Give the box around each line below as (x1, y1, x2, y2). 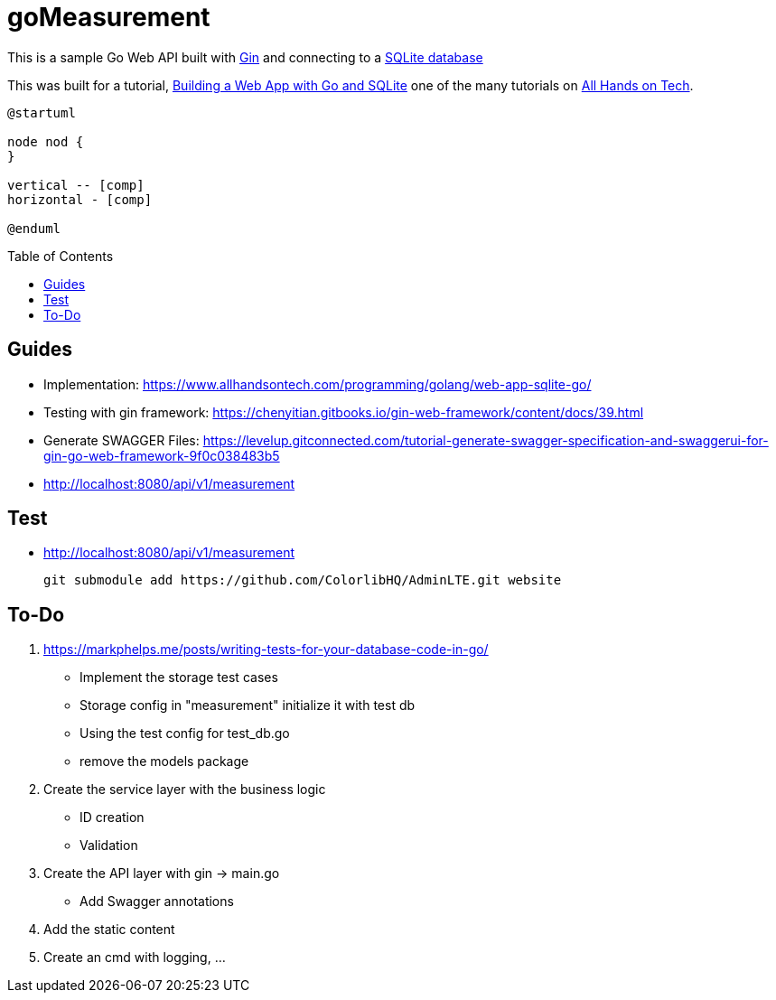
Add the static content (43, 921, 175, 938)
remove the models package (79, 753, 249, 770)
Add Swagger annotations (79, 893, 234, 910)
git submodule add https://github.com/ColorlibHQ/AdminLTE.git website (43, 573, 562, 588)
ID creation (79, 809, 145, 826)
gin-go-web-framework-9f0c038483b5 (43, 447, 280, 463)
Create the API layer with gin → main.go (43, 865, 280, 882)
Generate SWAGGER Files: (43, 432, 200, 448)
